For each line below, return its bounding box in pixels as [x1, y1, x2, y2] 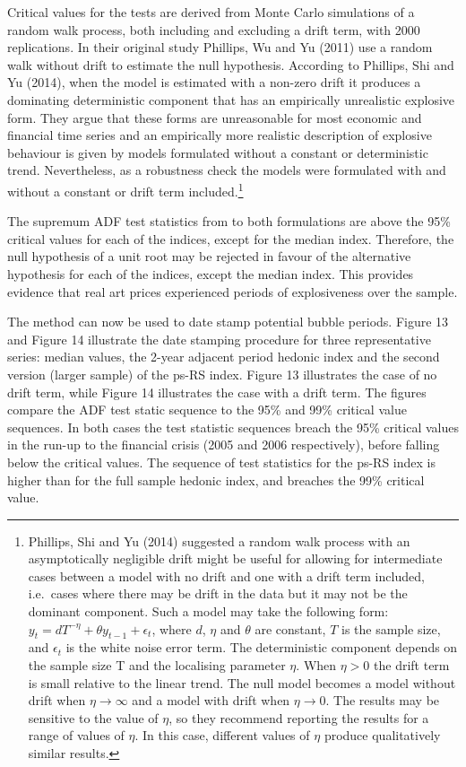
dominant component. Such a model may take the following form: [28, 602, 389, 621]
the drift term [374, 656, 450, 675]
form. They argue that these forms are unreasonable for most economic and [7, 108, 422, 126]
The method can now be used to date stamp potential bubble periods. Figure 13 [7, 312, 449, 331]
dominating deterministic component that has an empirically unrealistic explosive [7, 90, 454, 109]
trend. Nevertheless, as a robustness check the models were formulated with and [7, 161, 446, 179]
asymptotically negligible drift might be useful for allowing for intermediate [28, 549, 443, 568]
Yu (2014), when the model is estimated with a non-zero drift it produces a [7, 73, 421, 92]
